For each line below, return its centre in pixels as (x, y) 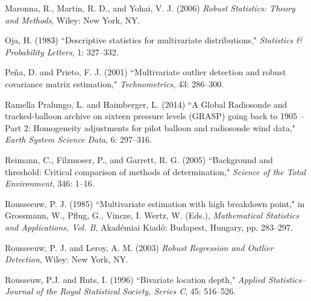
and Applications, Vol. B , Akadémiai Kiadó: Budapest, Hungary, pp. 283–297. (149, 227)
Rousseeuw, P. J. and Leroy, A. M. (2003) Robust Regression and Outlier (139, 247)
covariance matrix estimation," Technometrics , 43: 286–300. (115, 83)
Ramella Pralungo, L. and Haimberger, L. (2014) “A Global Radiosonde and (146, 104)
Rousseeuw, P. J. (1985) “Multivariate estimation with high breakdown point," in (155, 203)
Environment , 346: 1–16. (50, 183)
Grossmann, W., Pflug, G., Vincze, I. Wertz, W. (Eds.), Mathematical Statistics (152, 215)
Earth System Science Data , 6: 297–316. (78, 139)
